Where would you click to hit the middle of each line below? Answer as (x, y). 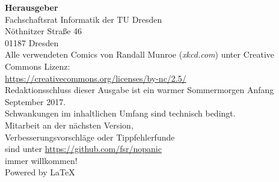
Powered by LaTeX (40, 172)
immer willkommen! (41, 160)
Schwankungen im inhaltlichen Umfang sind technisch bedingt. (120, 113)
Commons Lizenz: (38, 66)
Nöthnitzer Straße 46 (44, 31)
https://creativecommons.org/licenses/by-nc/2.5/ (96, 78)
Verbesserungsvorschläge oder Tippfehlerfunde (90, 137)
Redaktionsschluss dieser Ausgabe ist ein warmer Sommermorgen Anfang (139, 90)
